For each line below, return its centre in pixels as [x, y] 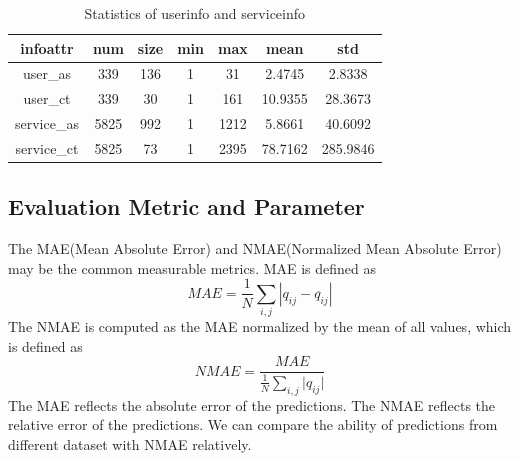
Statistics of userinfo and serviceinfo [195, 13]
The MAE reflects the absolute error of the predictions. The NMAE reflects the [252, 404]
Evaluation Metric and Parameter [186, 206]
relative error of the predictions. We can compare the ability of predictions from [253, 424]
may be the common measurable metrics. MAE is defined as [192, 267]
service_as [47, 123]
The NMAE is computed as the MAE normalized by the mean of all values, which [260, 326]
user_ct [47, 98]
